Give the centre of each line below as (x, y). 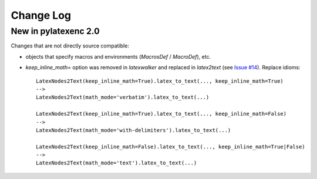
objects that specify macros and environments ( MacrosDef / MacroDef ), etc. (118, 56)
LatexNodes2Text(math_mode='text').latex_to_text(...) (117, 163)
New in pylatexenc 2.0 (55, 31)
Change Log (41, 15)
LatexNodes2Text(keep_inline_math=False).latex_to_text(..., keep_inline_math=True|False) (171, 146)
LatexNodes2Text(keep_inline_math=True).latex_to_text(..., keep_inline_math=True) (160, 81)
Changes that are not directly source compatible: (70, 46)
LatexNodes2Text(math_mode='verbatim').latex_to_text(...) (123, 97)
